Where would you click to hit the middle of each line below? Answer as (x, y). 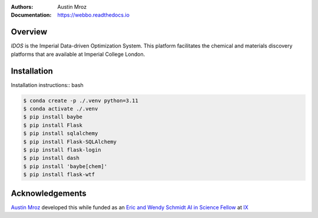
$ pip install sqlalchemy (61, 133)
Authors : (22, 7)
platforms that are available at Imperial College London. (78, 54)
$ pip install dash (51, 158)
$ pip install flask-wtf (59, 175)
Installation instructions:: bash (47, 85)
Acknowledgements (49, 193)
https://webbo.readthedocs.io (93, 15)
